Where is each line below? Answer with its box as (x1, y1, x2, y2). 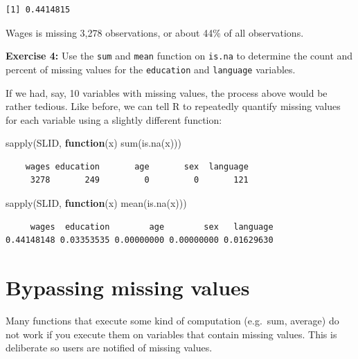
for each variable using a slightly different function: (6, 112, 222, 127)
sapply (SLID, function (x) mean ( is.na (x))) (6, 196, 187, 210)
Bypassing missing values (6, 273, 250, 302)
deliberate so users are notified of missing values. (6, 340, 213, 355)
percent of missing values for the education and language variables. (6, 62, 296, 76)
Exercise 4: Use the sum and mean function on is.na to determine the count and (6, 48, 353, 63)
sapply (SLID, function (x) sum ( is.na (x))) (6, 136, 182, 150)
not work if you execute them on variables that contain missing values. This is (6, 326, 337, 341)
